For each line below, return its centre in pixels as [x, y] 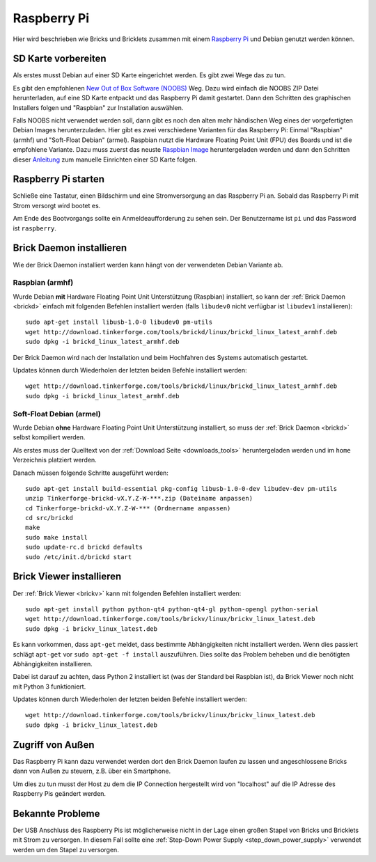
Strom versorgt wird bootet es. [57, 205]
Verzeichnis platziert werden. [55, 460]
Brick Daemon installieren [70, 248]
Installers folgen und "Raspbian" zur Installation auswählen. [98, 107]
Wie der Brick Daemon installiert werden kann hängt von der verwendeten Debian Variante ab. [148, 265]
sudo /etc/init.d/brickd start [79, 557]
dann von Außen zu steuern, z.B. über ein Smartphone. [92, 771]
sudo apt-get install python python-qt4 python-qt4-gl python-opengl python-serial [172, 609]
